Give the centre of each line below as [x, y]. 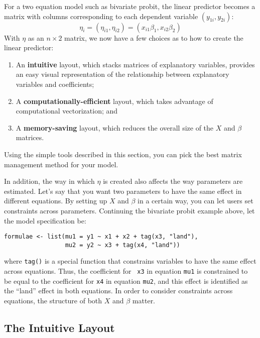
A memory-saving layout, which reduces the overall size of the [115, 127]
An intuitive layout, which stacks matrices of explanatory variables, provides [135, 64]
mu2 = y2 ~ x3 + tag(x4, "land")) [122, 245]
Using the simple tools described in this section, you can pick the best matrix [123, 154]
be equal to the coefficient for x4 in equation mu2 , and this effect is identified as [126, 280]
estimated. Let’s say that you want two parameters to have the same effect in [123, 191]
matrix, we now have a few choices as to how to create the [154, 37]
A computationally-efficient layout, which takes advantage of [114, 101]
